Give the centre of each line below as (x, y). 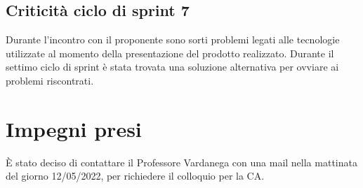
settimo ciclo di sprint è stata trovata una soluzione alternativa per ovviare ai (172, 67)
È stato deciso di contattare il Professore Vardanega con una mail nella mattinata (181, 162)
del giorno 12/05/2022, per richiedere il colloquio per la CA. (135, 176)
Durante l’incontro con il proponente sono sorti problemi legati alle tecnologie (173, 39)
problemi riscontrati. (50, 80)
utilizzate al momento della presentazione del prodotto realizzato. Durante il (170, 53)
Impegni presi (74, 128)
